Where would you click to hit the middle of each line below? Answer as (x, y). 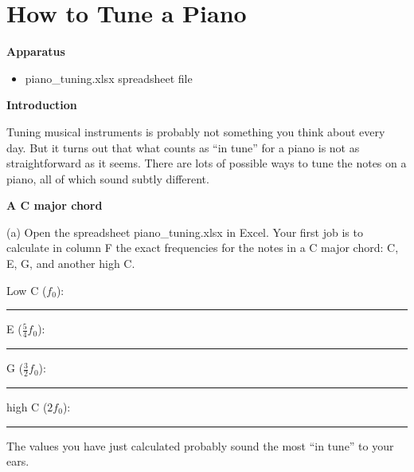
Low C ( (27, 290)
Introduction (42, 105)
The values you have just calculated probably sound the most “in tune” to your (200, 445)
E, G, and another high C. (71, 264)
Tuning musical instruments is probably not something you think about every (196, 131)
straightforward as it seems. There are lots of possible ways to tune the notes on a (207, 163)
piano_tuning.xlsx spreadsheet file (109, 78)
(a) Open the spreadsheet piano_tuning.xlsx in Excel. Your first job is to (185, 232)
